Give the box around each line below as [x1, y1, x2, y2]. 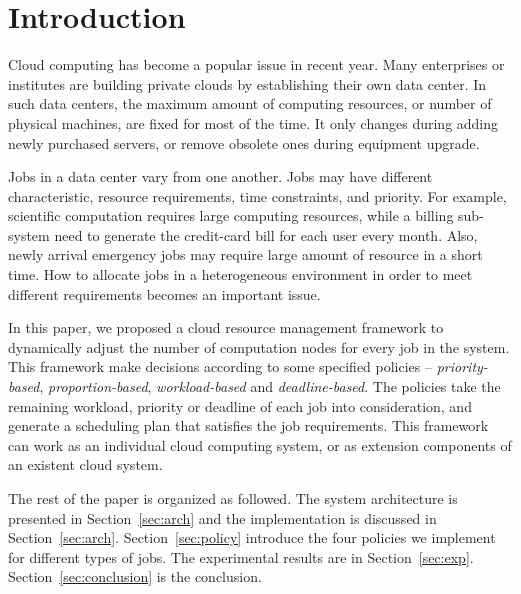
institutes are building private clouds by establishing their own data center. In [8, 73, 487, 94]
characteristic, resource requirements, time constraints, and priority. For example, [8, 185, 507, 206]
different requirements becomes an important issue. [8, 283, 321, 304]
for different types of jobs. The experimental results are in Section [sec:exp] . [8, 546, 474, 567]
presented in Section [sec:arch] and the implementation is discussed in [8, 507, 437, 528]
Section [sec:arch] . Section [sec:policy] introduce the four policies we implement [8, 527, 496, 548]
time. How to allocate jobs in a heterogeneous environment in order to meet [8, 264, 473, 285]
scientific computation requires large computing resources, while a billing [8, 205, 454, 226]
